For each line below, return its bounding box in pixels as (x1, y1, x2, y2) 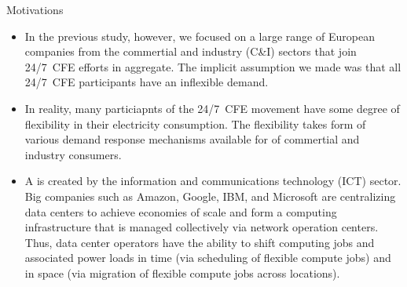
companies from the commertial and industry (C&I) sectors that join (24, 43, 357, 60)
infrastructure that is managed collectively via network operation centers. (24, 219, 379, 235)
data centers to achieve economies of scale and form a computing (24, 203, 337, 220)
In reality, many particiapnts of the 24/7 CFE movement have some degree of (24, 100, 400, 116)
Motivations (6, 2, 64, 17)
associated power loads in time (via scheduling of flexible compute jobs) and (24, 249, 391, 266)
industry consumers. (24, 146, 122, 162)
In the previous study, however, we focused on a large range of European (24, 27, 375, 44)
